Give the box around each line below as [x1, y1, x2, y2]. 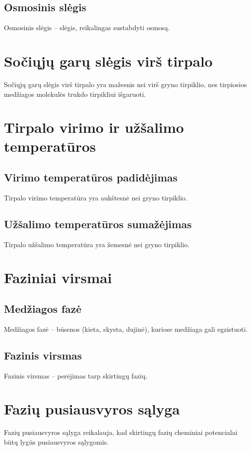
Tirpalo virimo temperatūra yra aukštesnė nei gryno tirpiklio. [4, 192, 187, 202]
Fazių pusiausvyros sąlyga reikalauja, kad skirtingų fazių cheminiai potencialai [4, 427, 237, 437]
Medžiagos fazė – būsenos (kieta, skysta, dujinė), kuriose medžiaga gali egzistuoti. [4, 324, 248, 334]
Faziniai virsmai [4, 268, 112, 288]
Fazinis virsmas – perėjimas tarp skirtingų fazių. [4, 370, 148, 380]
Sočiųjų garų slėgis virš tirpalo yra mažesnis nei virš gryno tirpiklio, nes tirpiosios [4, 79, 247, 89]
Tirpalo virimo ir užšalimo [4, 117, 184, 137]
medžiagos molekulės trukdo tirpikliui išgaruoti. [4, 89, 146, 99]
